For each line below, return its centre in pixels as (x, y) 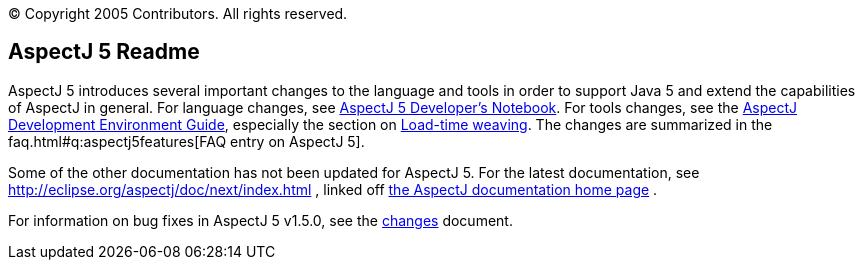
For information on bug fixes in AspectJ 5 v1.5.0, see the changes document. (260, 220)
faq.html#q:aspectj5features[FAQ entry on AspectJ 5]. (186, 141)
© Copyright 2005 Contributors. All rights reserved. (178, 13)
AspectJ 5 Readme (104, 52)
